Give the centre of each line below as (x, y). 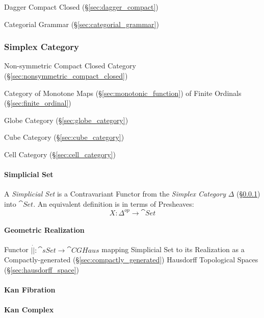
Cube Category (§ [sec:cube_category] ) (64, 137)
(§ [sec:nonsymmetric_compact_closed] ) (66, 76)
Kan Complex (29, 310)
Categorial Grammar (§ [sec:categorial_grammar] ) (82, 24)
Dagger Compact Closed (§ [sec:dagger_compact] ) (81, 7)
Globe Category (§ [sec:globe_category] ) (66, 120)
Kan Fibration (30, 289)
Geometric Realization (44, 230)
